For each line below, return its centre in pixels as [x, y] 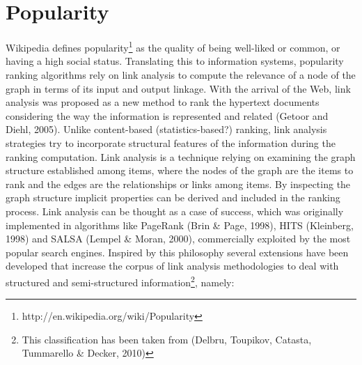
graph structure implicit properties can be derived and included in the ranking [173, 197]
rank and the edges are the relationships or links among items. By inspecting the [178, 184]
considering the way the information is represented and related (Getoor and [167, 115]
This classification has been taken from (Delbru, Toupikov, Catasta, [167, 339]
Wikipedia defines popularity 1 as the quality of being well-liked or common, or [173, 46]
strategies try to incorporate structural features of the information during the [171, 142]
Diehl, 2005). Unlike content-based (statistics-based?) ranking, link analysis [166, 129]
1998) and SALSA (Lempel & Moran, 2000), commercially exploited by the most [178, 239]
